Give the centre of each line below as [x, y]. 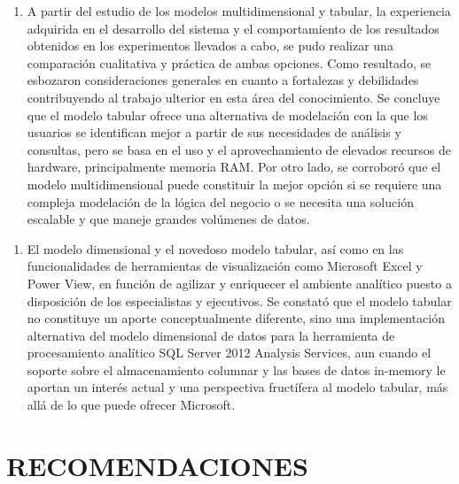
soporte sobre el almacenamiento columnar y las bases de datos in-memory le [236, 369]
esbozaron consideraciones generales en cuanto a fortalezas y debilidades [223, 80]
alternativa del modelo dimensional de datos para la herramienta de [211, 335]
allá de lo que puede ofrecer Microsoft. [131, 405]
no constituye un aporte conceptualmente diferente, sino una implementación [236, 318]
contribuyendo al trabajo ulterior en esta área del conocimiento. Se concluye [233, 97]
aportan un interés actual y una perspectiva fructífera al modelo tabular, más [237, 387]
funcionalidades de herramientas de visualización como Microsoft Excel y [225, 266]
